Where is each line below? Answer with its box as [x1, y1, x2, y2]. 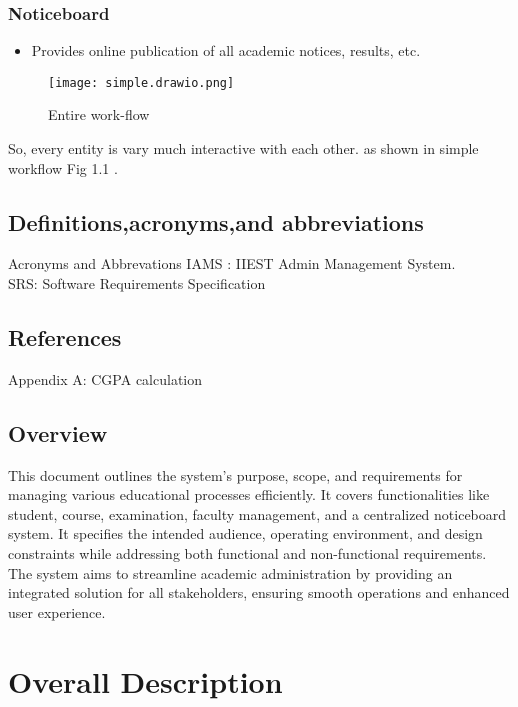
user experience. [8, 601, 106, 622]
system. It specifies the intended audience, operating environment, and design [8, 523, 483, 544]
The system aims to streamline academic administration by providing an [8, 562, 453, 583]
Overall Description [8, 660, 283, 701]
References [8, 322, 122, 353]
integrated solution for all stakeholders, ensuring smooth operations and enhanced [8, 582, 510, 603]
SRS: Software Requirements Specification [8, 273, 266, 294]
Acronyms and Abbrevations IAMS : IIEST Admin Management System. [8, 253, 456, 274]
